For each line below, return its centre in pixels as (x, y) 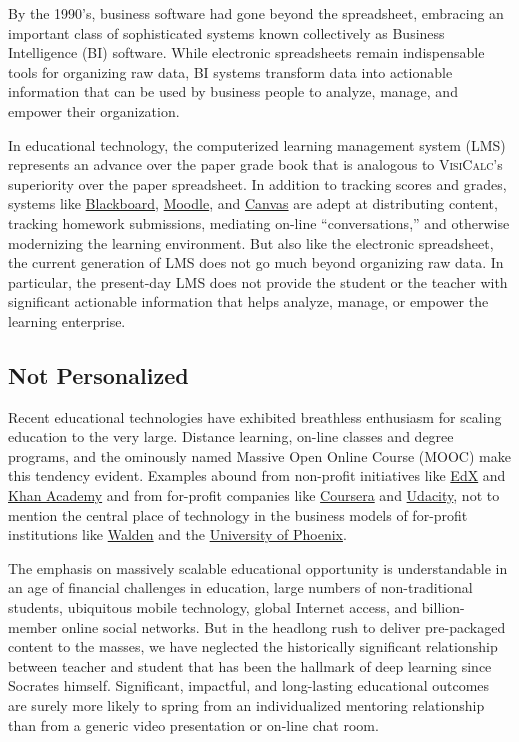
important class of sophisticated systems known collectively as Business (226, 32)
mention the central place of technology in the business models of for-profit (238, 514)
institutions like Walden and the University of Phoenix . (177, 534)
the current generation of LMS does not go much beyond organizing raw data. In (256, 262)
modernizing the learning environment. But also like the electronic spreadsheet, (251, 242)
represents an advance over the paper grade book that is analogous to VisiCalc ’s (255, 164)
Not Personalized (98, 374)
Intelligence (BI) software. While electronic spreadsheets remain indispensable (246, 52)
